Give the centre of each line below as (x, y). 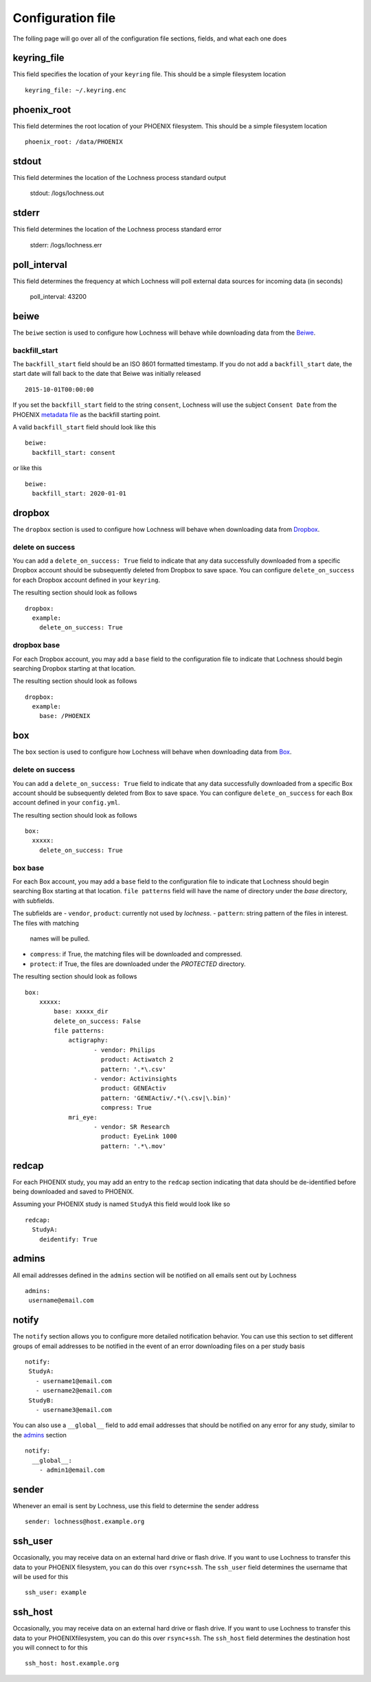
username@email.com (61, 1301)
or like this (27, 468)
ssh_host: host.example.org (72, 1663)
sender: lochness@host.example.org (85, 1522)
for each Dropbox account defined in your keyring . (87, 580)
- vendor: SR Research (132, 1126)
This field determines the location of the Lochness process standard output (120, 178)
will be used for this (41, 1576)
